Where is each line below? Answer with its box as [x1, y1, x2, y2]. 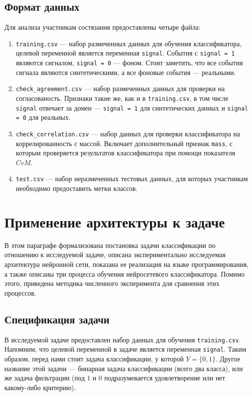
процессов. [4, 287, 36, 298]
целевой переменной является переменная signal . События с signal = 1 [16, 48, 235, 58]
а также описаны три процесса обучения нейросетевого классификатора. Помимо [4, 268, 245, 279]
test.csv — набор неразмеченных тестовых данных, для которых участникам [16, 173, 248, 184]
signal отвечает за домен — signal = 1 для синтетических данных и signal [16, 102, 249, 113]
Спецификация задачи [4, 311, 110, 326]
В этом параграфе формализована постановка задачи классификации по [4, 240, 216, 250]
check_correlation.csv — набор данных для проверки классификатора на [16, 128, 240, 138]
